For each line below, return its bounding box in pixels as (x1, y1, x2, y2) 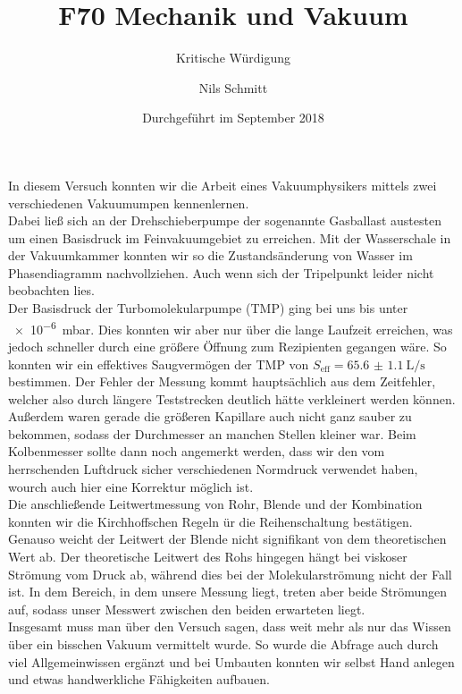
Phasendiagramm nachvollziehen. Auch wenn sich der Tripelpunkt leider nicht (8, 263, 434, 282)
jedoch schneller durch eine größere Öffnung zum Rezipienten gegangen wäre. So (8, 336, 447, 355)
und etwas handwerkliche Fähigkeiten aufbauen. (8, 670, 270, 689)
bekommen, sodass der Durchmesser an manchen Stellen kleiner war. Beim (8, 424, 416, 443)
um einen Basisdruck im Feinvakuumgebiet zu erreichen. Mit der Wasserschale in (8, 228, 451, 247)
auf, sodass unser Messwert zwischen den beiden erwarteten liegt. (8, 599, 365, 618)
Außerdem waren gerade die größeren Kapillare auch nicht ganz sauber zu (8, 407, 412, 426)
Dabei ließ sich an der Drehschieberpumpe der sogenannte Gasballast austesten (8, 211, 441, 230)
